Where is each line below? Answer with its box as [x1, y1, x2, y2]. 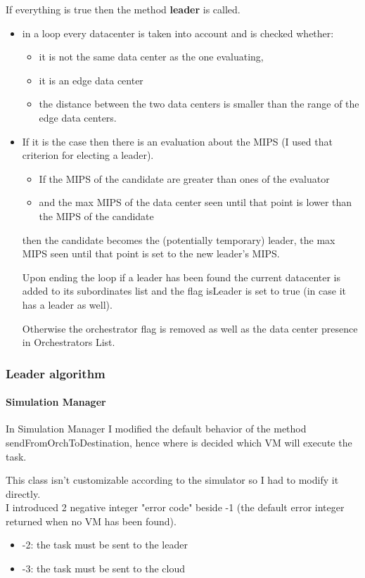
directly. [6, 486, 41, 501]
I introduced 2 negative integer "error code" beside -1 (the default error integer [6, 500, 345, 515]
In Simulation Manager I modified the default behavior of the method [6, 421, 307, 436]
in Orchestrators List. [22, 335, 115, 349]
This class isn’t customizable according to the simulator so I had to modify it [6, 473, 339, 487]
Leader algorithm [6, 364, 105, 382]
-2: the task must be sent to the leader [22, 537, 188, 552]
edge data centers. [39, 110, 117, 124]
